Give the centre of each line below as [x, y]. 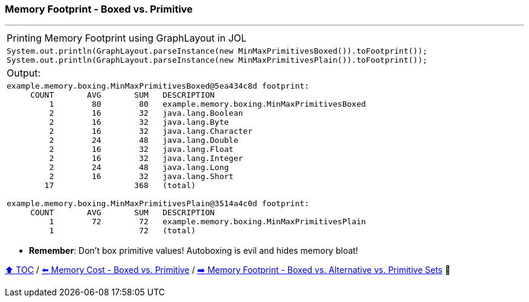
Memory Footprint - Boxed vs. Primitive [99, 9]
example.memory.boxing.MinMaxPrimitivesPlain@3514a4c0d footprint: [158, 204]
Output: [24, 73]
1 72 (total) [123, 231]
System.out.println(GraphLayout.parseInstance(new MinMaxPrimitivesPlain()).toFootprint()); [217, 60]
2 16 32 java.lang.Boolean [146, 113]
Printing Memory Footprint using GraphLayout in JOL [127, 38]
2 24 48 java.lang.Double [144, 140]
